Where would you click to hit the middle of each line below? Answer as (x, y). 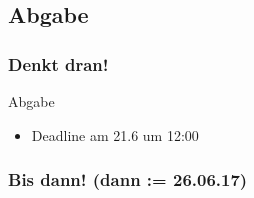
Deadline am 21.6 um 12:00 (115, 134)
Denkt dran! (58, 63)
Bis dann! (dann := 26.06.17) (128, 179)
